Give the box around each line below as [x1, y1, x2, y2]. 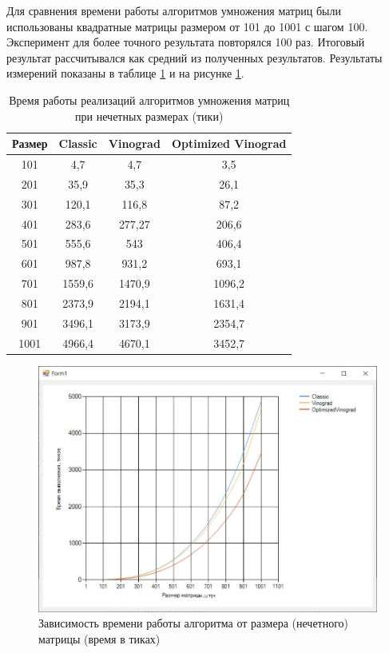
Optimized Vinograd [171, 135, 287, 152]
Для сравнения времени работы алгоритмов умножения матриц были [6, 2, 341, 18]
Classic [58, 135, 97, 152]
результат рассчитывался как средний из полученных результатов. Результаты [6, 49, 383, 66]
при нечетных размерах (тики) [75, 107, 224, 124]
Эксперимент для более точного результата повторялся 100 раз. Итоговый [6, 34, 365, 50]
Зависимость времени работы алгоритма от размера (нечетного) [38, 615, 349, 631]
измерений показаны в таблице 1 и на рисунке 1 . [6, 65, 244, 82]
